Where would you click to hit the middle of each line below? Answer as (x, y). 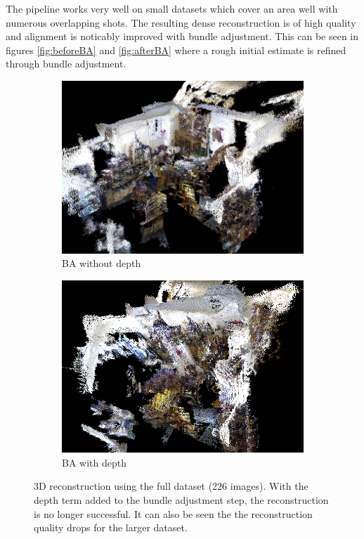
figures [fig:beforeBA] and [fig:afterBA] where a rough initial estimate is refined (176, 50)
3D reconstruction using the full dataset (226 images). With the (171, 486)
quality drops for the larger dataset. (111, 527)
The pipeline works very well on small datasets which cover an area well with (172, 8)
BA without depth (102, 263)
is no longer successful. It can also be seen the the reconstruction (173, 513)
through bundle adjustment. (66, 64)
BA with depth (94, 462)
